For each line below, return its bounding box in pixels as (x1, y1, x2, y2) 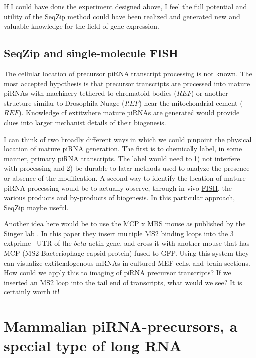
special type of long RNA (4, 335, 182, 356)
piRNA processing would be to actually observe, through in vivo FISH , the (4, 182, 232, 193)
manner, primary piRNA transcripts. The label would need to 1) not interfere (4, 153, 240, 163)
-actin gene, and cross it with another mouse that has (86, 238, 250, 248)
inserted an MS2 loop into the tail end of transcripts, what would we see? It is (4, 277, 242, 287)
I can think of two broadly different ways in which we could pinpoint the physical (4, 134, 252, 144)
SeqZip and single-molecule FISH (4, 45, 178, 61)
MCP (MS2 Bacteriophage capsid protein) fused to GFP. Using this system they (4, 248, 249, 258)
